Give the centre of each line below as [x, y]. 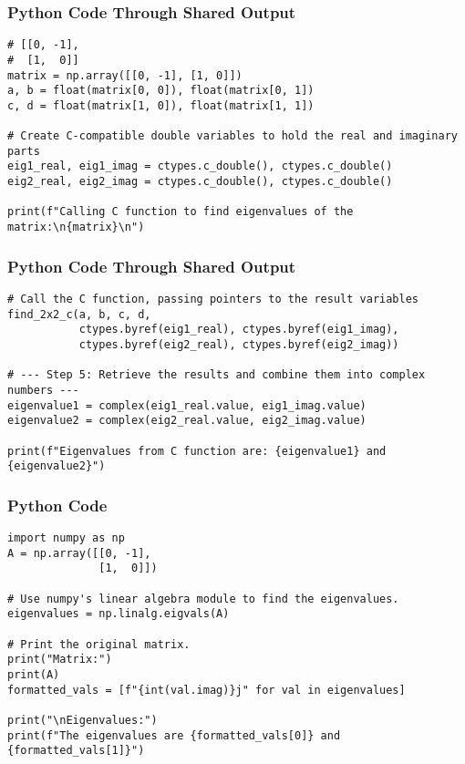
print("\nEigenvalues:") [83, 720]
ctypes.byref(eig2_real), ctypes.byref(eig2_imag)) [239, 344]
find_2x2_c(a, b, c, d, [79, 314]
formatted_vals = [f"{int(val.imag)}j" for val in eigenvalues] [207, 690]
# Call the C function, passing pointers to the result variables [213, 299]
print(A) [34, 674]
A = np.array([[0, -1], [79, 553]
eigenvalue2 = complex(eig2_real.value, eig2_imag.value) [187, 421]
